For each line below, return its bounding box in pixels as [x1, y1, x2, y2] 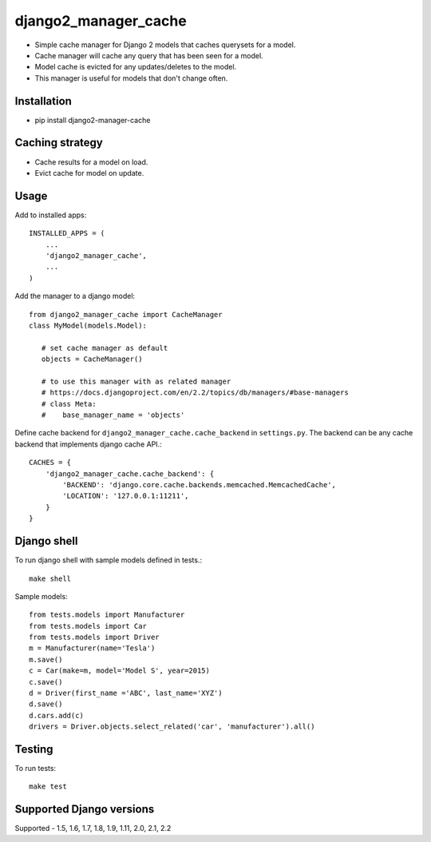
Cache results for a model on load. [34, 157, 148, 167]
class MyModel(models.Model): [29, 320, 148, 330]
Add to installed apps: [14, 210, 87, 220]
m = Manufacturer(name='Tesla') [29, 644, 156, 653]
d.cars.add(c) [29, 711, 84, 720]
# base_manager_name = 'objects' [41, 411, 185, 419]
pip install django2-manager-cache [34, 115, 151, 125]
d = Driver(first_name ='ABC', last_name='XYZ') [29, 689, 223, 698]
